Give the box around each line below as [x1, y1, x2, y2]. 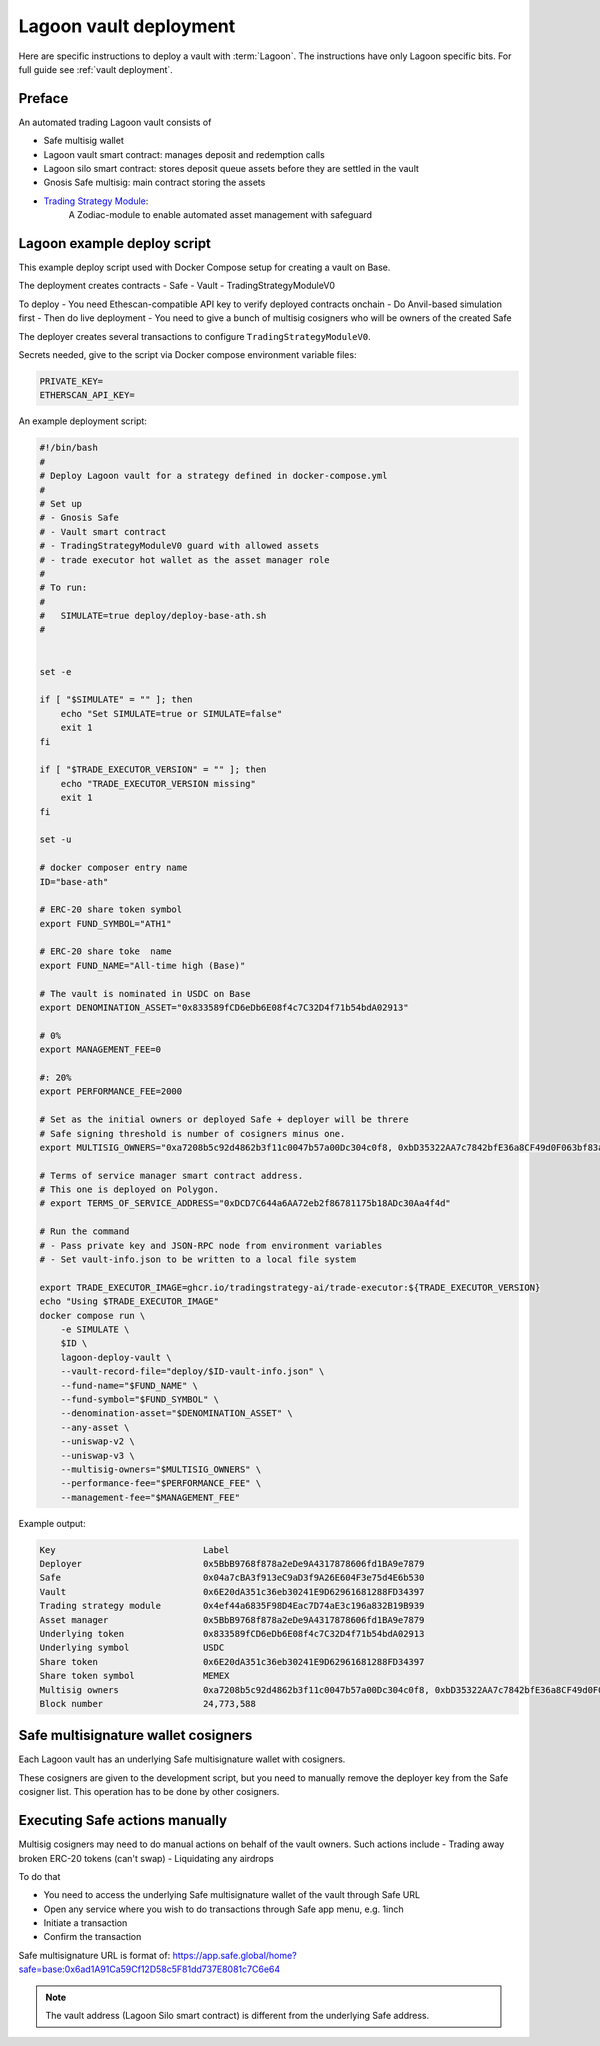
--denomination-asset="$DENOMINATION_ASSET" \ [60, 1408, 294, 1419]
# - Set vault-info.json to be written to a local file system [39, 1254, 357, 1265]
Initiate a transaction [43, 1917, 128, 1929]
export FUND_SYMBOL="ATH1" [39, 918, 172, 929]
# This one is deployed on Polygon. [39, 1184, 220, 1195]
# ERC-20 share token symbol [39, 904, 183, 915]
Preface [18, 90, 69, 107]
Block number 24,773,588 [39, 1698, 257, 1709]
